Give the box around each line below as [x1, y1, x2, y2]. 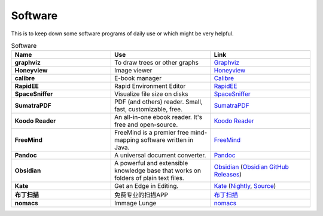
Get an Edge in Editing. [114, 182, 179, 190]
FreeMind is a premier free [114, 129, 189, 137]
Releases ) [214, 171, 242, 179]
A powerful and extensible [114, 159, 188, 168]
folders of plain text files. [114, 174, 185, 182]
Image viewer [114, 66, 153, 75]
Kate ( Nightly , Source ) [214, 182, 276, 190]
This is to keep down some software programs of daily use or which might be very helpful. [11, 30, 234, 37]
